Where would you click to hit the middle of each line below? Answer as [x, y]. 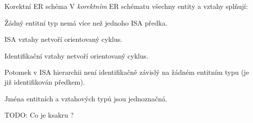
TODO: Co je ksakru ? [39, 115]
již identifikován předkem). [45, 81]
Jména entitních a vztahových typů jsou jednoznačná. [86, 98]
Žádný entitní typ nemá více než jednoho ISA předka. [86, 22]
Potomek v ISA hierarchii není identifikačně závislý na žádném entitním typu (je [127, 72]
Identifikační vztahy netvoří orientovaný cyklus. [76, 55]
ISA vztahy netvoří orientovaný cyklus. [64, 39]
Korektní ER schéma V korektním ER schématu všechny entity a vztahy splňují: [126, 6]
